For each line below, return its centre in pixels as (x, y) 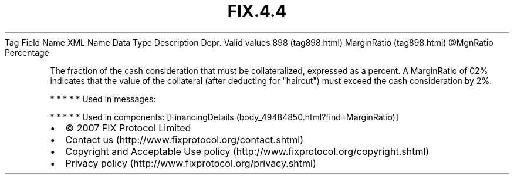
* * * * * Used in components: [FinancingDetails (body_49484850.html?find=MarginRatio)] (224, 117)
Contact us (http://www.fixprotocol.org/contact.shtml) (185, 139)
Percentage (27, 52)
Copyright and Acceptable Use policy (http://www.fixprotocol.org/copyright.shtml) (247, 151)
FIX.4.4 (257, 11)
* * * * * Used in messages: (103, 99)
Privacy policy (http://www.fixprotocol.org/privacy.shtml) (191, 163)
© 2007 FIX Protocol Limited (128, 128)
